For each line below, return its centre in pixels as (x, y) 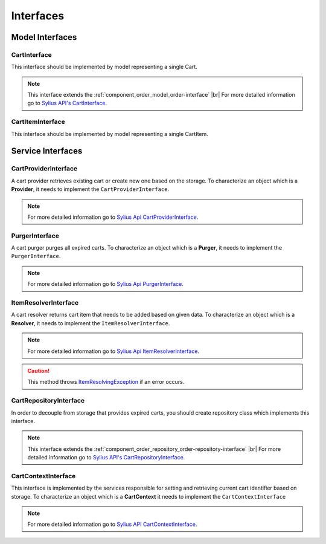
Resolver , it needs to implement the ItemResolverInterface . (91, 323)
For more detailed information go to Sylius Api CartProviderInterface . (113, 217)
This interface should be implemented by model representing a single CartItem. (110, 134)
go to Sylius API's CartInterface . (67, 103)
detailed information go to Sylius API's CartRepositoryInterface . (106, 458)
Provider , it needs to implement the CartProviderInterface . (90, 189)
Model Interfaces (44, 37)
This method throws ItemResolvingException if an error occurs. (106, 382)
